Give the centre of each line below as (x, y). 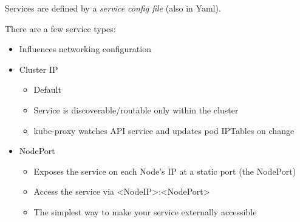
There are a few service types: (60, 28)
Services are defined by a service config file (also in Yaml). (113, 8)
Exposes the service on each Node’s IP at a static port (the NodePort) (165, 171)
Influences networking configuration (85, 49)
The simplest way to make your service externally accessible (145, 211)
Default (47, 89)
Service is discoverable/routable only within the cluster (136, 109)
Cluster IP (39, 69)
